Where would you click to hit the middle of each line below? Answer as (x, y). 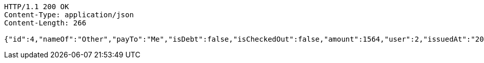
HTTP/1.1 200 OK (37, 7)
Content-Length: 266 (45, 23)
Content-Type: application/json (69, 15)
